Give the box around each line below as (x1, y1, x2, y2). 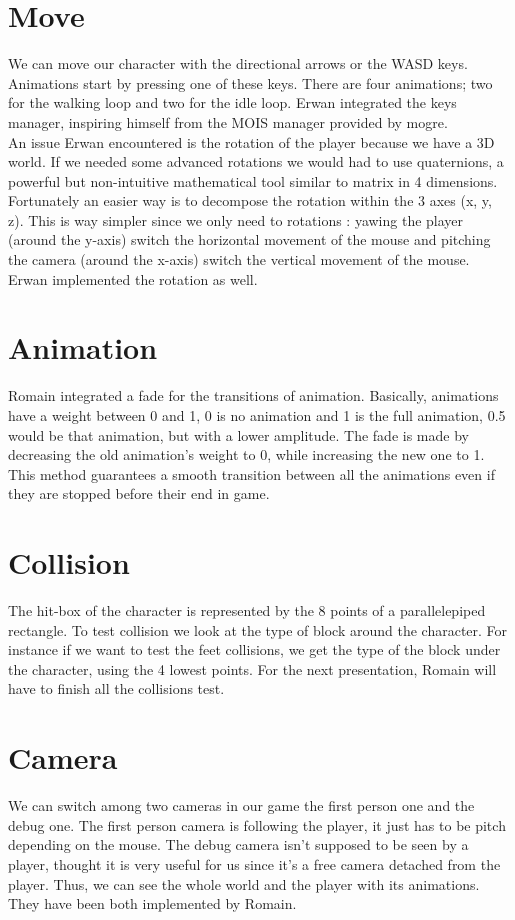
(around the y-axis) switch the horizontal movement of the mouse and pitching (8, 229, 491, 250)
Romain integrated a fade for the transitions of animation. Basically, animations (8, 385, 499, 406)
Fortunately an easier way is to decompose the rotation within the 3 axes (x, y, (8, 190, 492, 211)
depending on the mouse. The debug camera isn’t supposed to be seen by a (8, 834, 469, 855)
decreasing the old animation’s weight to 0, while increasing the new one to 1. (8, 444, 485, 465)
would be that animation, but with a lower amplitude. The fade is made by (8, 424, 469, 445)
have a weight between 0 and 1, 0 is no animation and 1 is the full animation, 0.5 (8, 404, 506, 425)
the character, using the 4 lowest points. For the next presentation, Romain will (8, 658, 497, 679)
